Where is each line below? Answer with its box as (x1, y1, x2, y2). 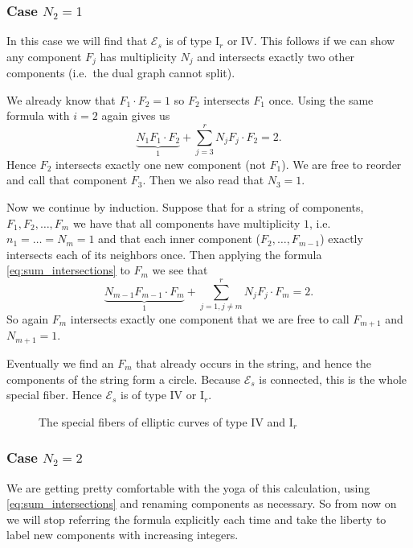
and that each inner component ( (98, 230, 260, 247)
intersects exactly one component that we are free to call (70, 311, 350, 328)
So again (6, 311, 49, 328)
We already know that (6, 91, 116, 108)
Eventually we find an (6, 354, 114, 371)
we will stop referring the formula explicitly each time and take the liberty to (6, 510, 386, 527)
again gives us (101, 107, 170, 124)
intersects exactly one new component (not (55, 155, 266, 172)
